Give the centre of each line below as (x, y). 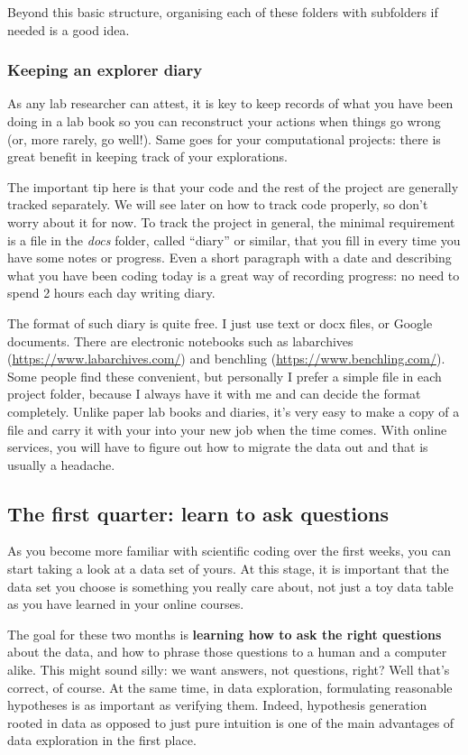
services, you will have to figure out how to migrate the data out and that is (218, 447)
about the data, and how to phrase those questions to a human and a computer (227, 652)
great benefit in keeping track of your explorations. (147, 157)
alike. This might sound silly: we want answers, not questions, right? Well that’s (229, 670)
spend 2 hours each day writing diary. (111, 293)
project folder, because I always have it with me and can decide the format (214, 394)
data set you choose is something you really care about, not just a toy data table (230, 586)
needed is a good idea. (69, 29)
